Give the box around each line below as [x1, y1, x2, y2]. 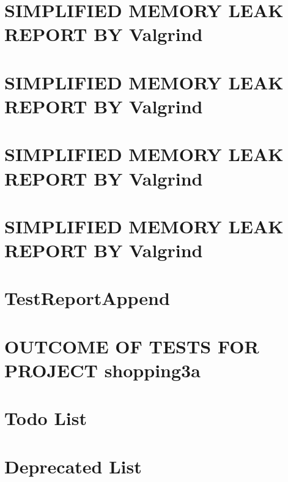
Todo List [4, 405, 87, 431]
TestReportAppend [4, 285, 170, 311]
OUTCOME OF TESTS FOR [4, 333, 259, 358]
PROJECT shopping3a [4, 358, 201, 382]
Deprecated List [4, 453, 142, 478]
